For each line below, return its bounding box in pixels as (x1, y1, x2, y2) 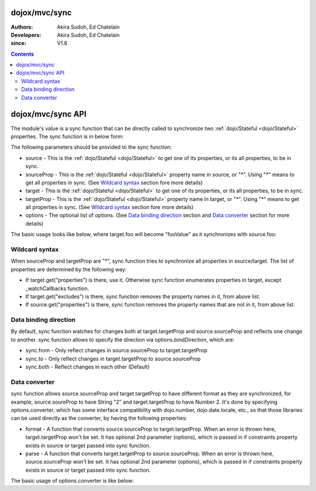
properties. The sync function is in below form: (11, 132, 124, 140)
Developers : (11, 31, 42, 38)
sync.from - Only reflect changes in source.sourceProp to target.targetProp (25, 347, 208, 354)
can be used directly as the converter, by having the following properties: (11, 415, 187, 422)
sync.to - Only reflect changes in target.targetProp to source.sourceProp (25, 355, 201, 362)
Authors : (11, 23, 33, 30)
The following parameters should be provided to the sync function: (11, 144, 172, 151)
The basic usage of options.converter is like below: (11, 478, 134, 485)
